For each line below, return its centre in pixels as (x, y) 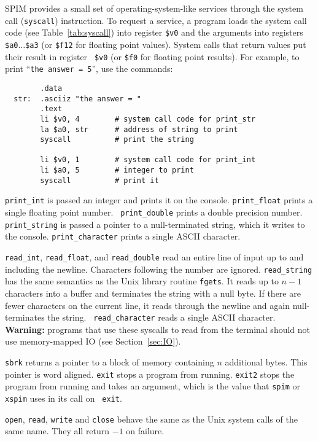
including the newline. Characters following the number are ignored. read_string (159, 269)
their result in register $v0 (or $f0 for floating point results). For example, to (152, 56)
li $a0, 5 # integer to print (117, 170)
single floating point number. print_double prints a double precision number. (154, 212)
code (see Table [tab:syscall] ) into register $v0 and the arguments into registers (154, 32)
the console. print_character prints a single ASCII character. (123, 236)
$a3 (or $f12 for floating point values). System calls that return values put (166, 44)
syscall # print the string (117, 140)
